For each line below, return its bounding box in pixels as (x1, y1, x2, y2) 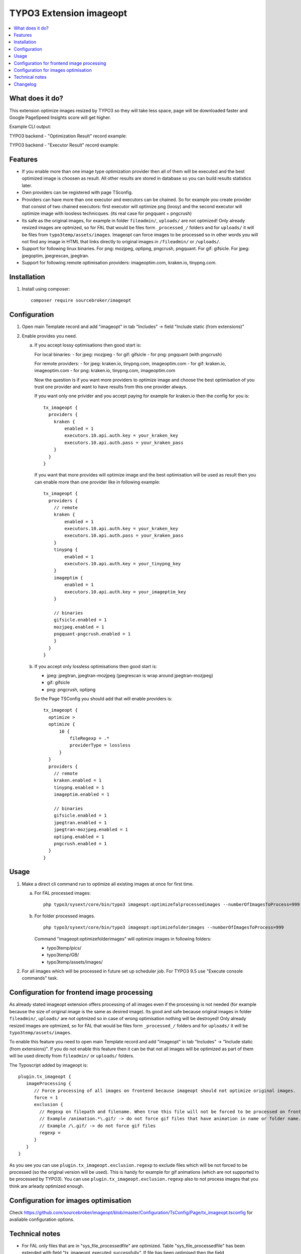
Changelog (14, 81, 37, 87)
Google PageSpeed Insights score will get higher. (9, 114, 111, 120)
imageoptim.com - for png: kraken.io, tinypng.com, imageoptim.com (34, 368, 176, 374)
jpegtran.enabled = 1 (53, 820, 107, 825)
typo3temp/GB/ (47, 952, 79, 958)
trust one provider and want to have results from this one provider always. (34, 384, 188, 390)
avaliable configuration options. (9, 1216, 75, 1222)
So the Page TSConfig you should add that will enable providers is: (34, 696, 173, 702)
